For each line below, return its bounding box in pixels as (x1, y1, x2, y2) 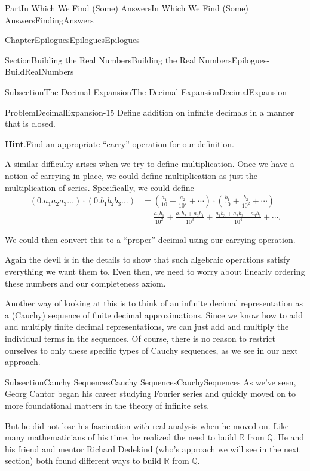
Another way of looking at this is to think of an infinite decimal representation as (5, 297, 303, 309)
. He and (272, 431, 305, 443)
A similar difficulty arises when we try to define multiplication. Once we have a (5, 157, 294, 170)
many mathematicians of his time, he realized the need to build (5, 431, 237, 443)
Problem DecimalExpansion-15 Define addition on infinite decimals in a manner (5, 105, 294, 118)
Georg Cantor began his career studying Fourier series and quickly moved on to (5, 387, 296, 400)
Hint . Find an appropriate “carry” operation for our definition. (5, 137, 234, 150)
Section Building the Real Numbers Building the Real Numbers (5, 53, 232, 66)
